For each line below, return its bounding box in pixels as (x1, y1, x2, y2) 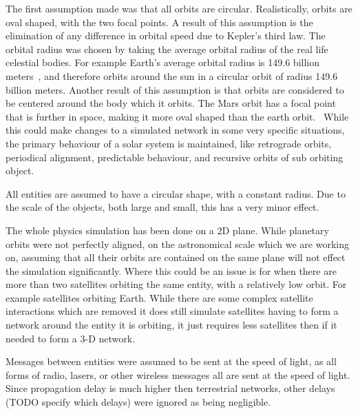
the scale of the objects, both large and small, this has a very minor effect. (6, 200, 319, 214)
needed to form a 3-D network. (6, 331, 136, 345)
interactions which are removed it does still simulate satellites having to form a (6, 304, 339, 318)
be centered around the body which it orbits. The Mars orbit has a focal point (6, 96, 336, 110)
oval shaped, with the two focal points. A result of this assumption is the (6, 14, 313, 29)
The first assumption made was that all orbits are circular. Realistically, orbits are (6, 1, 352, 15)
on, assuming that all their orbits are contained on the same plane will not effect (6, 250, 346, 265)
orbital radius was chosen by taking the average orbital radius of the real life (6, 41, 328, 56)
